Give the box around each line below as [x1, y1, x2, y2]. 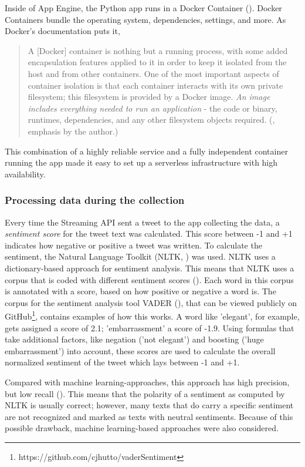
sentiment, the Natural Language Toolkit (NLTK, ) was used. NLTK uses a [5, 250, 276, 263]
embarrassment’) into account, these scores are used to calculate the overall [5, 344, 276, 357]
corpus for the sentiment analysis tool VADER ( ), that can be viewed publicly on [5, 296, 297, 308]
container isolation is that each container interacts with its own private [28, 79, 283, 91]
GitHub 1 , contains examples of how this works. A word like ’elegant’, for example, [5, 308, 300, 322]
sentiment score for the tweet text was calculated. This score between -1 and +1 [5, 227, 293, 240]
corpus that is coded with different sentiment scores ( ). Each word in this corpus [5, 273, 294, 285]
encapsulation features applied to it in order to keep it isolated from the [28, 56, 287, 68]
